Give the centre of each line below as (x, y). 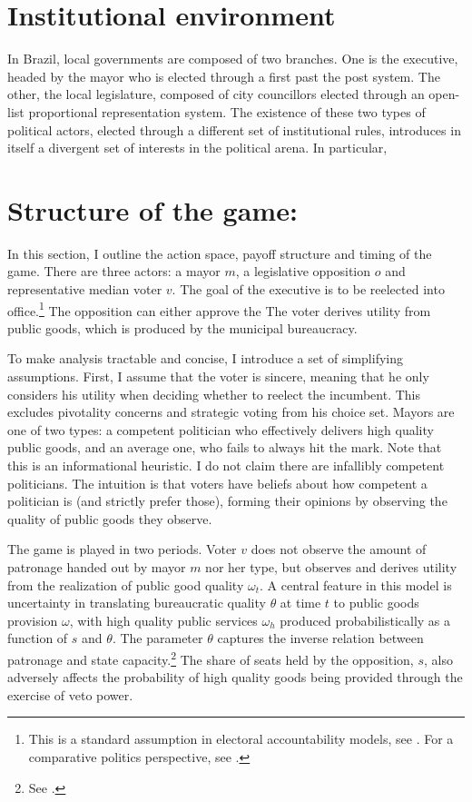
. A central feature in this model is (356, 584)
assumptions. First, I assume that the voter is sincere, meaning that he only (218, 376)
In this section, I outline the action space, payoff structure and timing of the (220, 253)
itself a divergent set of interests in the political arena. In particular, (197, 148)
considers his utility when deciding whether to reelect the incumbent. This (214, 394)
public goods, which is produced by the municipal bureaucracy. (182, 327)
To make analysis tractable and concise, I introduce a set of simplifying (206, 358)
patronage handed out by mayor (97, 566)
